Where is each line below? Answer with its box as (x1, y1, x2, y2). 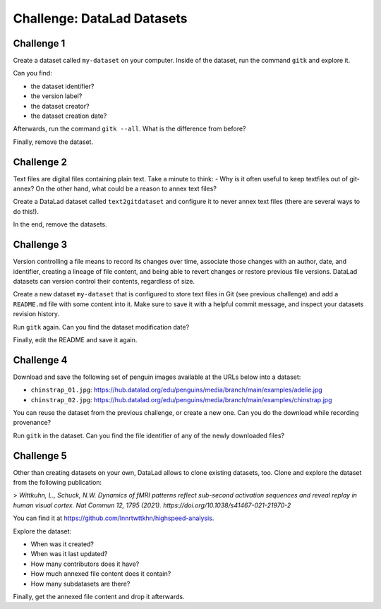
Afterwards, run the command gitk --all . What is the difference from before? (13, 124, 246, 133)
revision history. (13, 310, 60, 318)
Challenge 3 (13, 239, 68, 251)
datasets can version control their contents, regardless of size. (13, 277, 195, 285)
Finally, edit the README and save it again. (13, 335, 138, 344)
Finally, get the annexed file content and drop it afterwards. (13, 592, 185, 601)
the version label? (30, 92, 83, 100)
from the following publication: (13, 478, 102, 487)
